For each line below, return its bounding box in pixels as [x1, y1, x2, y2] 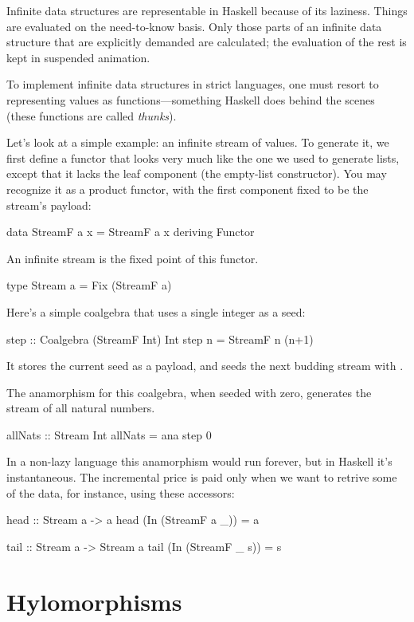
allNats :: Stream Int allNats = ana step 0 [6, 426, 212, 443]
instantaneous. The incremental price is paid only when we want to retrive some [6, 469, 397, 486]
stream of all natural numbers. [6, 400, 155, 416]
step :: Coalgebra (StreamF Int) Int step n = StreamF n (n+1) [6, 330, 314, 347]
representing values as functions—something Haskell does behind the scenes [6, 91, 375, 108]
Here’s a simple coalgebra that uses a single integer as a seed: [6, 303, 306, 320]
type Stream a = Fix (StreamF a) [6, 277, 172, 293]
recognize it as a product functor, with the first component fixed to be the [6, 180, 369, 197]
